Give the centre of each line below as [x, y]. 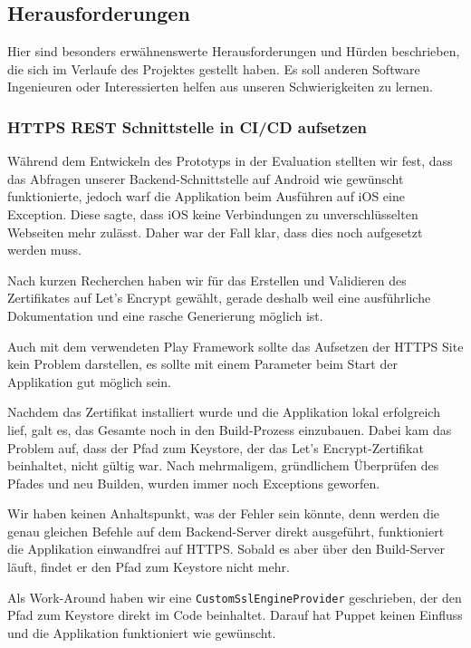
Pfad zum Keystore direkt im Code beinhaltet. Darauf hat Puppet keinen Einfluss [235, 615]
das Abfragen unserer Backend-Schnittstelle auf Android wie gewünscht [206, 178]
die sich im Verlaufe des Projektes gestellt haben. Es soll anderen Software [214, 68]
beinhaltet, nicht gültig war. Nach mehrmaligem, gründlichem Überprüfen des [223, 465]
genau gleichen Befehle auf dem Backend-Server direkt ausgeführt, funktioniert [226, 531]
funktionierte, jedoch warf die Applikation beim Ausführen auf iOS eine [206, 196]
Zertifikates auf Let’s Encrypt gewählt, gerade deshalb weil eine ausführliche [219, 298]
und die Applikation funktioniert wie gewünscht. [142, 632]
